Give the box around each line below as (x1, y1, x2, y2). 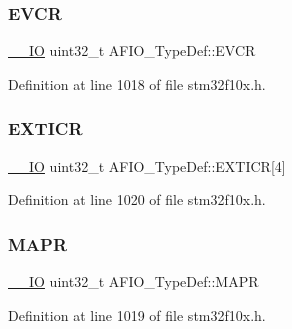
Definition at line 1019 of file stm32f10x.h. (8, 304, 266, 325)
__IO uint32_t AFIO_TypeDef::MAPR (8, 271, 259, 292)
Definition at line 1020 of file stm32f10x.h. (8, 189, 266, 210)
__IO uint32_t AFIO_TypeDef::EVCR (8, 40, 256, 61)
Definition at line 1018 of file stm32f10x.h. (8, 73, 266, 94)
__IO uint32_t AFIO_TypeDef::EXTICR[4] (8, 155, 286, 176)
